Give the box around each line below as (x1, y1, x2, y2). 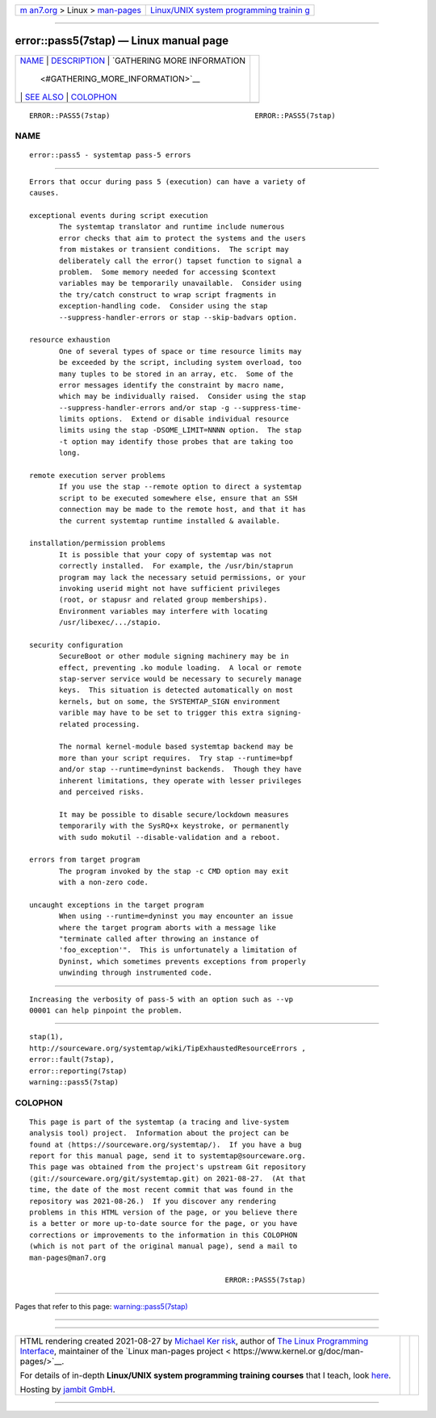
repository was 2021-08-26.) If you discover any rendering (29, 1196, 276, 1206)
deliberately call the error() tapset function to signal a (59, 256, 302, 266)
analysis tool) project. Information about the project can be (29, 1129, 290, 1138)
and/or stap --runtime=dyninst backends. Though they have (59, 765, 302, 774)
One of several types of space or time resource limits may (59, 346, 302, 355)
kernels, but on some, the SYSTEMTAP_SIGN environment (59, 697, 281, 706)
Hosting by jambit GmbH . (19, 1384, 116, 1395)
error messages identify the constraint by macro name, (59, 380, 285, 389)
